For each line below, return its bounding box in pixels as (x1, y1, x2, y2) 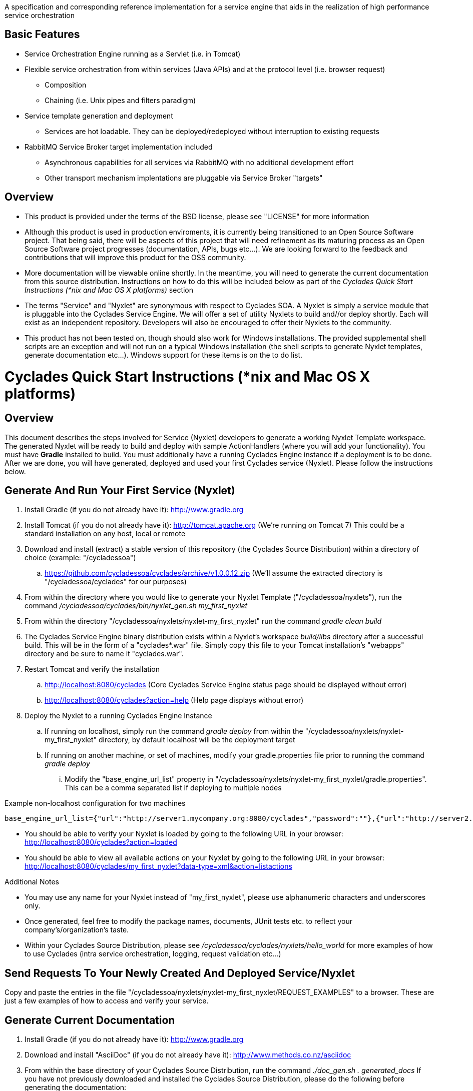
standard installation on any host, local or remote (25, 529, 186, 538)
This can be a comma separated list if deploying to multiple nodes (65, 783, 282, 792)
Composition (45, 80, 87, 89)
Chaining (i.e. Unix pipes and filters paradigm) (45, 96, 196, 105)
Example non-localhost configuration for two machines (5, 799, 186, 808)
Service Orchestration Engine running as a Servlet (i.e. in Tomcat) (25, 49, 241, 58)
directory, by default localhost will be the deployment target (99, 735, 295, 744)
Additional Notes (5, 877, 59, 886)
